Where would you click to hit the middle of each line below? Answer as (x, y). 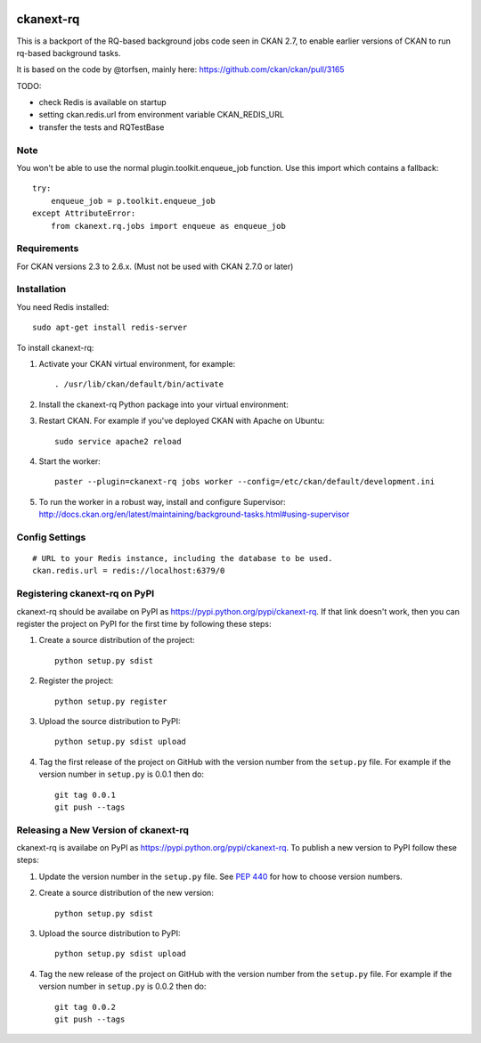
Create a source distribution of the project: (117, 640)
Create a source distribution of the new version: (126, 893)
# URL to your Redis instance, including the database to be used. (183, 558)
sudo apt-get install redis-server (110, 328)
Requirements (48, 249)
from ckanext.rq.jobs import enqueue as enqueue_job (168, 226)
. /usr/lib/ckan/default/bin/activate (139, 384)
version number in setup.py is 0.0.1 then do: (122, 774)
